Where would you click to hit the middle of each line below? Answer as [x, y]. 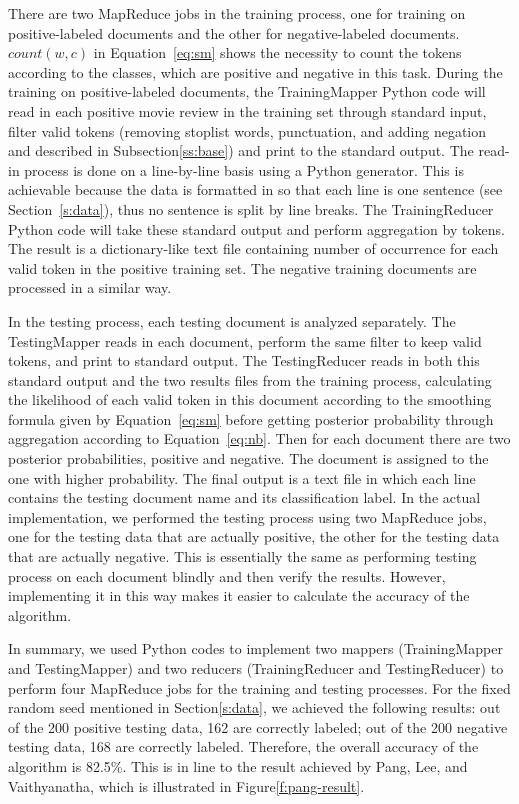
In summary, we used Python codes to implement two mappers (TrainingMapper [255, 648]
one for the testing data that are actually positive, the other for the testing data [254, 536]
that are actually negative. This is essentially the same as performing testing [242, 556]
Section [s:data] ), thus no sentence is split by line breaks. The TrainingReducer [251, 208]
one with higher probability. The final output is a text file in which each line [242, 477]
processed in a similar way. [90, 287]
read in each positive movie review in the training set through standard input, [247, 110]
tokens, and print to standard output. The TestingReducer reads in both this [244, 360]
